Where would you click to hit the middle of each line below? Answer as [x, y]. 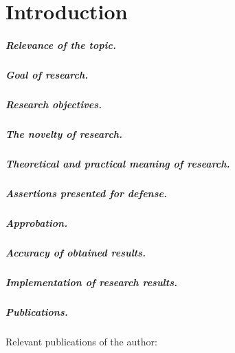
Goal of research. [47, 74]
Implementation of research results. [91, 282]
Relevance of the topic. [61, 44]
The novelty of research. [64, 133]
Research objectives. [54, 104]
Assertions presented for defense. [86, 193]
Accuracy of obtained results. [76, 252]
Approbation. [37, 222]
